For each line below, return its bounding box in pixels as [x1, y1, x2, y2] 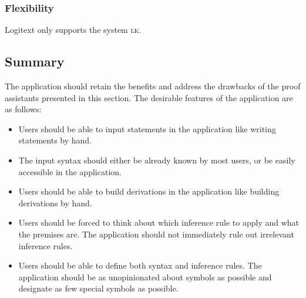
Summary [5, 52, 65, 71]
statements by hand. [18, 134, 92, 146]
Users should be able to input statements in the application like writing [18, 122, 276, 135]
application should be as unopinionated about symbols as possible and [18, 270, 272, 283]
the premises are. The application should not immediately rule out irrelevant [18, 227, 294, 240]
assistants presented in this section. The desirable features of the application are [5, 91, 293, 103]
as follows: [5, 103, 42, 115]
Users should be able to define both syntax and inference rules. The [18, 259, 262, 272]
